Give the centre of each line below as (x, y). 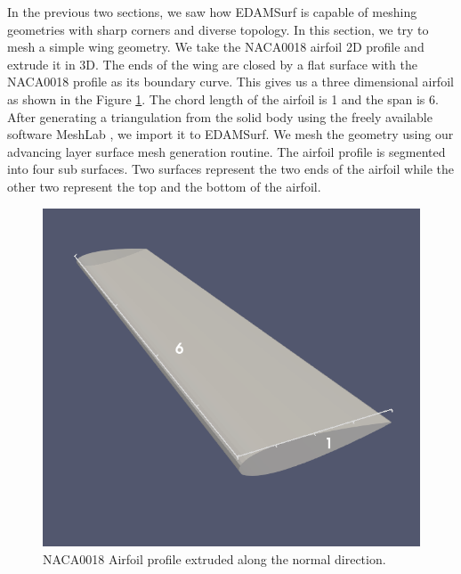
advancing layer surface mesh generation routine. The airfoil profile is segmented (226, 151)
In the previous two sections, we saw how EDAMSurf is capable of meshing (212, 12)
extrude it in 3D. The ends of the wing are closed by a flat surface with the (212, 64)
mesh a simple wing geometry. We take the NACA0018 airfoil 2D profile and (216, 47)
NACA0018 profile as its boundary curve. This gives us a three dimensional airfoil (230, 82)
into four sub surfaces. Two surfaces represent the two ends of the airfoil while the (231, 169)
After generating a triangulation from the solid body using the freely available (220, 116)
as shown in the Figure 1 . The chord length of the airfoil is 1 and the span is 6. (223, 98)
